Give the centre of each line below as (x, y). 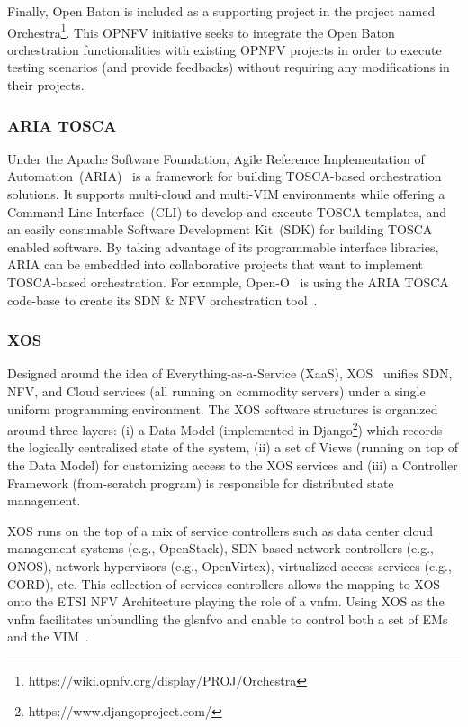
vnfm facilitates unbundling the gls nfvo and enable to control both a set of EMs (228, 618)
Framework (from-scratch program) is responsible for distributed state (201, 482)
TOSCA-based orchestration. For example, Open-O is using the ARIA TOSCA (228, 282)
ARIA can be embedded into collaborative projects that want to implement (215, 264)
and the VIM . (48, 636)
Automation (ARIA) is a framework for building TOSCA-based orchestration (225, 176)
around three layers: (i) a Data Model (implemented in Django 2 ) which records (225, 428)
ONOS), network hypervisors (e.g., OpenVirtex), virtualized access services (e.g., (229, 566)
